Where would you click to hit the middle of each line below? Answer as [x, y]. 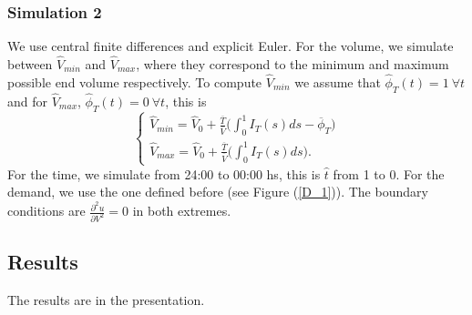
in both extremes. [182, 211]
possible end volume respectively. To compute [135, 81]
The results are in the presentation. [106, 300]
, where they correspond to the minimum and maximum [292, 64]
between [30, 64]
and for [28, 101]
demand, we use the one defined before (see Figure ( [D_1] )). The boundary [218, 192]
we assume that [338, 81]
